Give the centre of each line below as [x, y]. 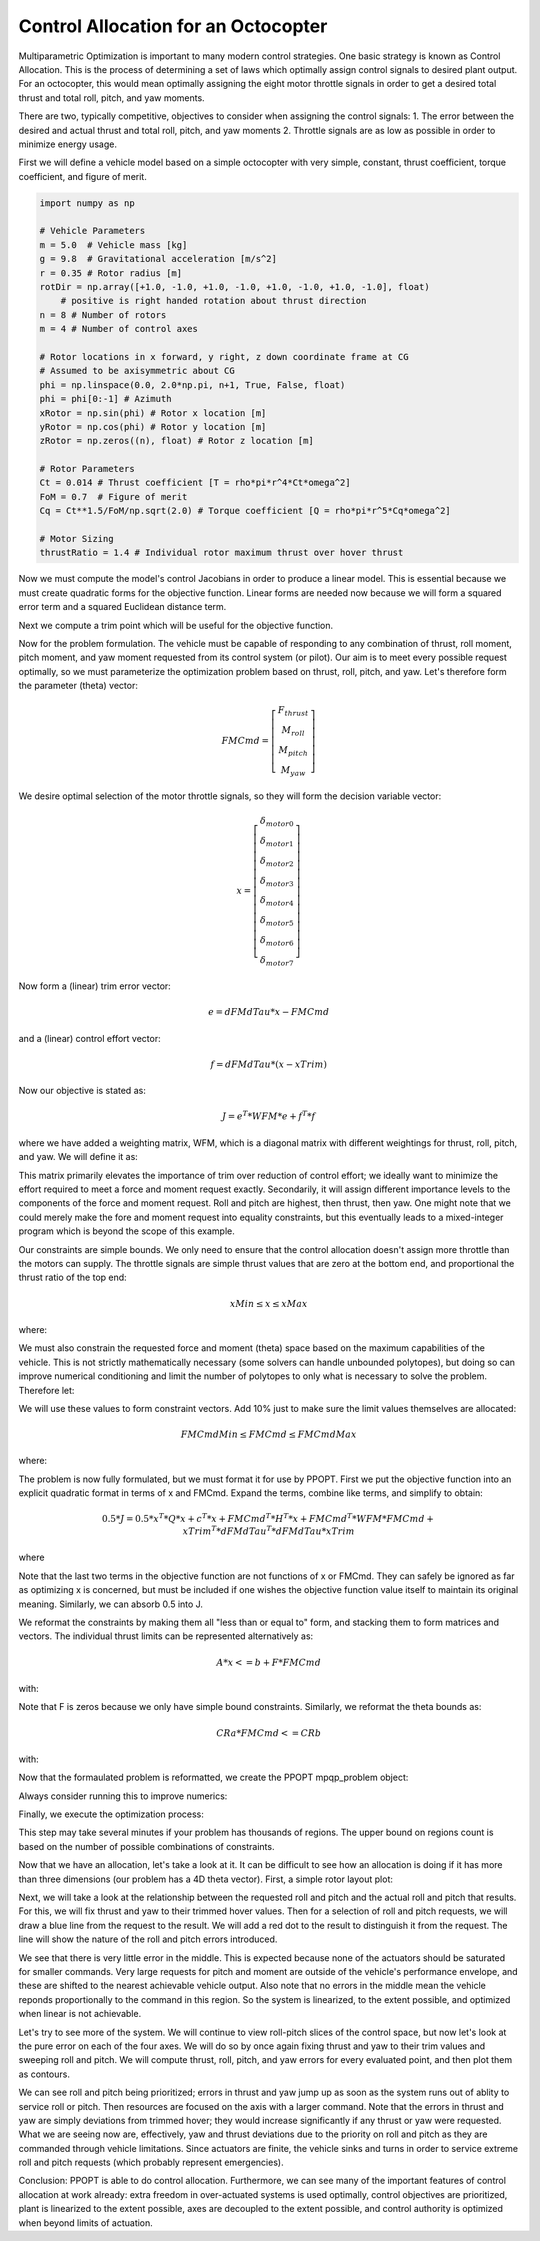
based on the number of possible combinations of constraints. [146, 1846]
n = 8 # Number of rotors [103, 314]
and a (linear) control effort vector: [89, 1038]
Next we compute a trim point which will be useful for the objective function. [176, 625]
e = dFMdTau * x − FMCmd [269, 1012]
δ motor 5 [277, 921]
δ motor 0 [277, 822]
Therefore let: [46, 1390]
